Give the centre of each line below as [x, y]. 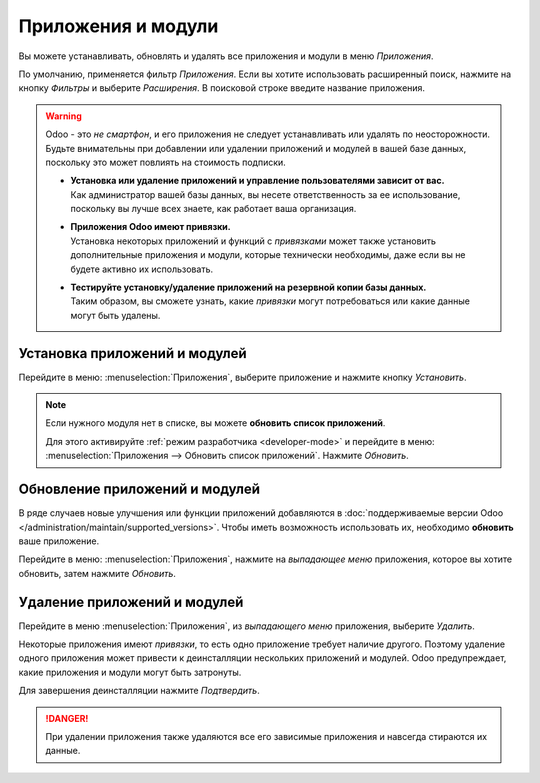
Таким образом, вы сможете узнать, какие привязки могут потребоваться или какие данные [270, 301]
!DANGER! [67, 718]
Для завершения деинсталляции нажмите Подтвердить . [139, 691]
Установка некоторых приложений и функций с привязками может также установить [253, 241]
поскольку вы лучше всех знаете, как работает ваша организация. [213, 209]
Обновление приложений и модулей [139, 489]
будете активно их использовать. [142, 269]
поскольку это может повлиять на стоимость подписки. [166, 162]
